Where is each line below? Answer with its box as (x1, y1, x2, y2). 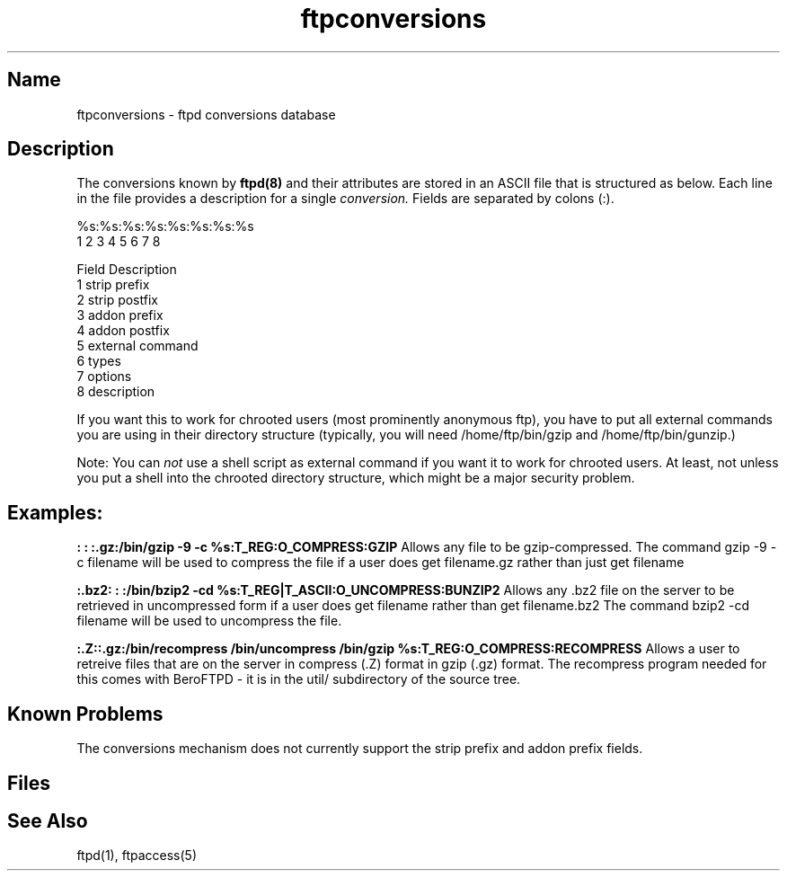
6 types (76, 353, 121, 369)
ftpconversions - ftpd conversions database (76, 106, 336, 122)
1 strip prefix (76, 277, 150, 293)
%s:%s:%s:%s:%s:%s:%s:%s (76, 218, 254, 235)
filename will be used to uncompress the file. (76, 613, 342, 629)
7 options (76, 368, 132, 385)
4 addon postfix (76, 323, 170, 339)
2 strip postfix (76, 292, 158, 308)
